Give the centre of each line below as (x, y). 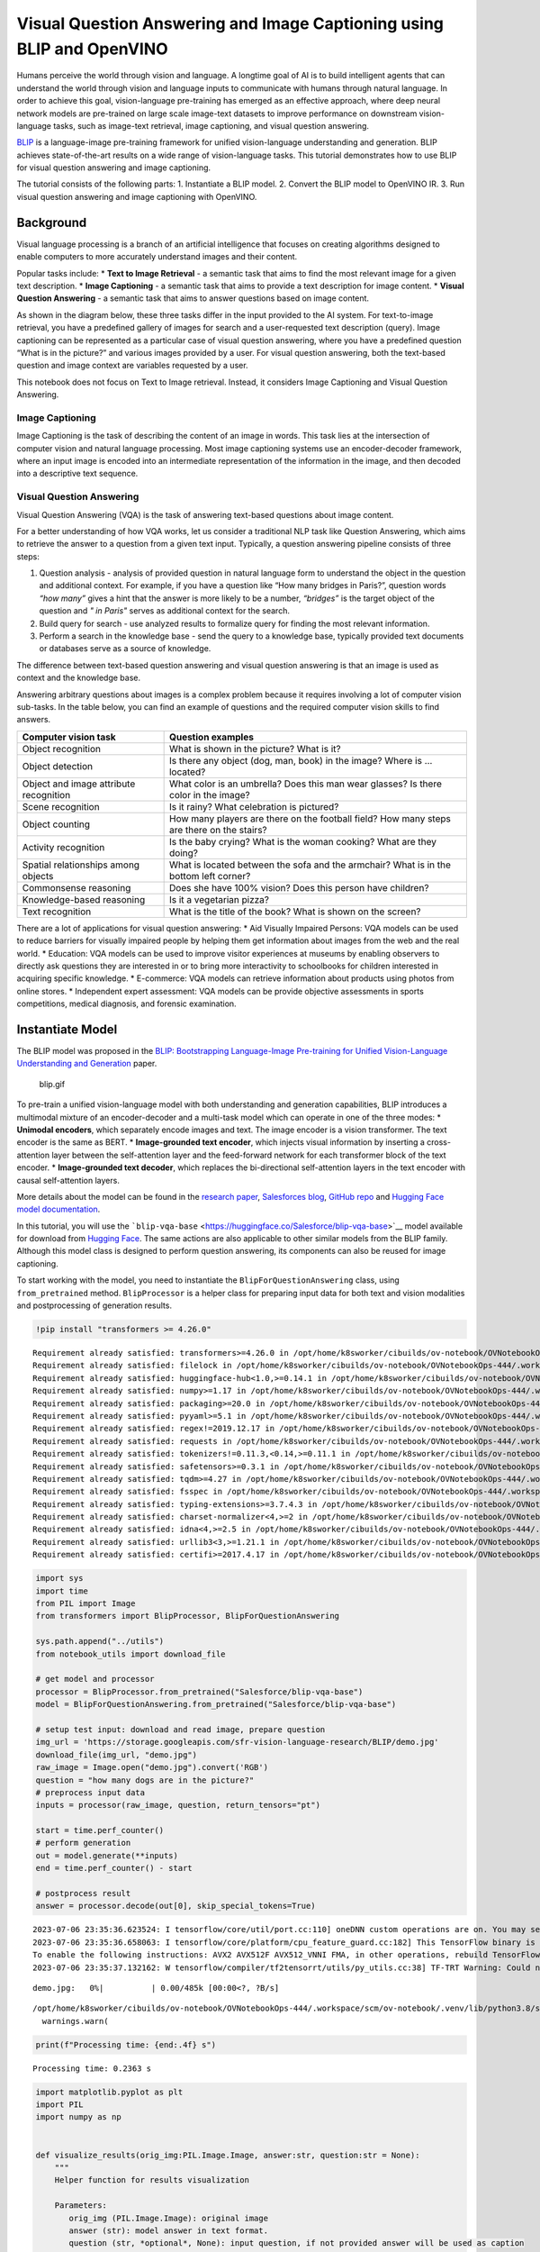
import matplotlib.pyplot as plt (109, 2092)
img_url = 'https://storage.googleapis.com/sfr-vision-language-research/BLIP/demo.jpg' (238, 1742)
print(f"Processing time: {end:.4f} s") (126, 2044)
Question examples (211, 737)
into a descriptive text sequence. (77, 474)
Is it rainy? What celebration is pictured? (254, 806)
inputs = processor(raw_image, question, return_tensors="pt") (178, 1805)
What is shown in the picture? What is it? (255, 749)
